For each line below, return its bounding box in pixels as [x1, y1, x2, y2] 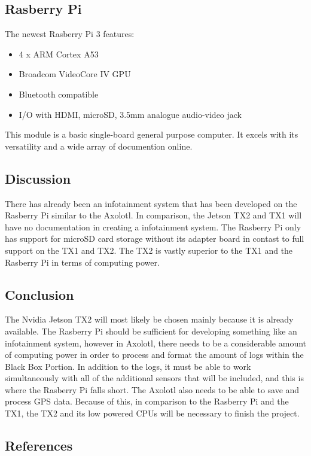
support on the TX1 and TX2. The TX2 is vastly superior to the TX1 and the [5, 244, 293, 256]
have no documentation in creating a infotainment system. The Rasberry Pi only [5, 220, 301, 233]
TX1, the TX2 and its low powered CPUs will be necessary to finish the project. [5, 407, 300, 419]
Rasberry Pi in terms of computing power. [5, 256, 160, 268]
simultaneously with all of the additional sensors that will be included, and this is [5, 372, 304, 384]
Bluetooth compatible [19, 87, 99, 100]
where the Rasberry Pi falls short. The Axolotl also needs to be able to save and [5, 383, 300, 396]
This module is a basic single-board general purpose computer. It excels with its [5, 128, 298, 141]
